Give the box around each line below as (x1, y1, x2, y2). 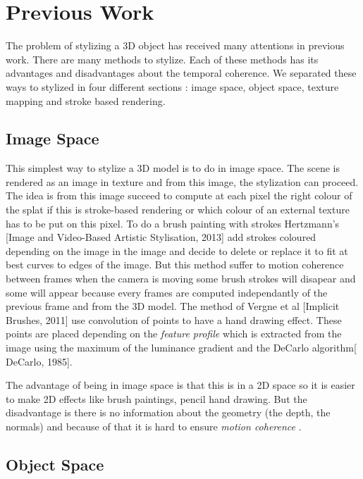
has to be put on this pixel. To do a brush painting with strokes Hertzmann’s (6, 216, 340, 230)
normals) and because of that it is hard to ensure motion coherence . (6, 418, 302, 433)
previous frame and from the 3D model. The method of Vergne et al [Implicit (6, 299, 340, 313)
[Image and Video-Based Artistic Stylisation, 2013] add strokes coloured (6, 230, 316, 244)
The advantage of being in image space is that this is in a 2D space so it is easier (6, 378, 355, 392)
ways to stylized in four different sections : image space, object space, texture (6, 79, 339, 94)
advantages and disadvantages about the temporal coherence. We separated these (6, 66, 357, 80)
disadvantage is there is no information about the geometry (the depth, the (6, 405, 331, 420)
